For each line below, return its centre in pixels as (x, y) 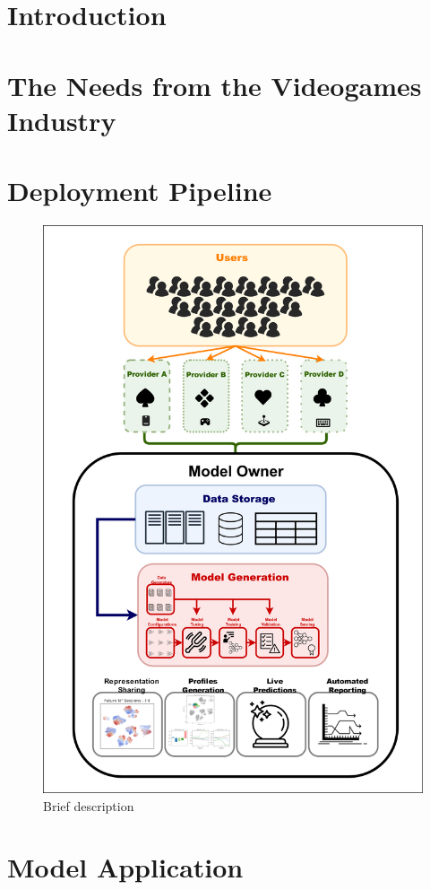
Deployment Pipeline (140, 191)
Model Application (125, 867)
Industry (62, 120)
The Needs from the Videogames (215, 85)
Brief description (89, 805)
